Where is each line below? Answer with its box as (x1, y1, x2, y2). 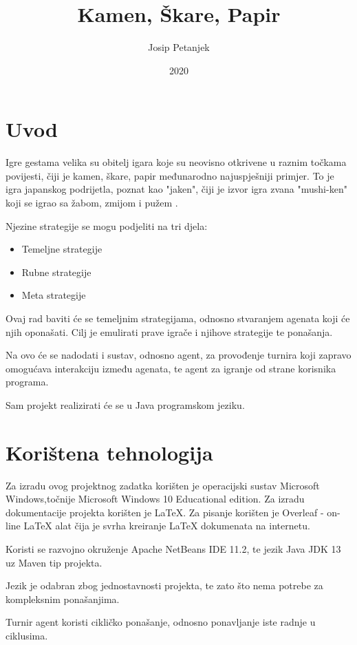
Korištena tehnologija (6, 438, 213, 466)
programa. (6, 374, 49, 389)
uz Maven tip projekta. (6, 555, 102, 569)
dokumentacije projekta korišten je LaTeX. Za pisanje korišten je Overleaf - (6, 505, 324, 519)
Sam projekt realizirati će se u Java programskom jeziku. (6, 397, 245, 412)
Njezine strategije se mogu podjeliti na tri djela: (6, 218, 208, 233)
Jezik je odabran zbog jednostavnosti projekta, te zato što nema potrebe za (6, 578, 323, 593)
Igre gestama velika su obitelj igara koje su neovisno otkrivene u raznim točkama (6, 155, 347, 169)
